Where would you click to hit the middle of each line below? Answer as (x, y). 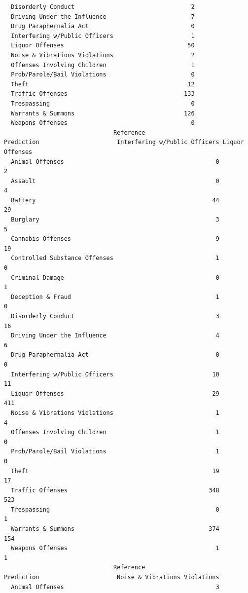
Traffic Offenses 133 (103, 94)
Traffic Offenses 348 (115, 490)
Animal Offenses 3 (115, 587)
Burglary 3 (115, 220)
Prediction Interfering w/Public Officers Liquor (124, 142)
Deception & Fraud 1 (115, 297)
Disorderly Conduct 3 (115, 316)
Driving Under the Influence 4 (115, 336)
